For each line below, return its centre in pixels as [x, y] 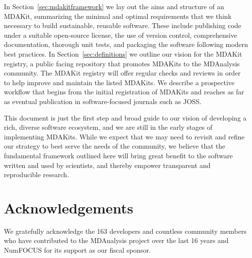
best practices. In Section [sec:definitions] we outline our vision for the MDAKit [123, 53]
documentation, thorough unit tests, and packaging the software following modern [126, 44]
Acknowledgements [69, 207]
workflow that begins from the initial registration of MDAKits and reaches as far [124, 92]
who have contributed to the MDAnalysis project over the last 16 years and [116, 240]
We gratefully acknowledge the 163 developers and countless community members [125, 231]
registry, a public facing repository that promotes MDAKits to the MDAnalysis [122, 63]
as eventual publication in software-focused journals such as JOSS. [103, 101]
